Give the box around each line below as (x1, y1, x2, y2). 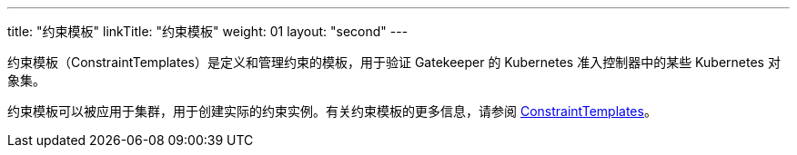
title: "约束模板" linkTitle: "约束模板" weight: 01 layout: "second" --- (7, 24, 409, 39)
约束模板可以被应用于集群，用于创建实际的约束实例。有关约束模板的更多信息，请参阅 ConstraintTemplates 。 (7, 103, 657, 119)
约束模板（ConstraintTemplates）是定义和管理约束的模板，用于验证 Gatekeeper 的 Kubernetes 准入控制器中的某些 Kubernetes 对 (7, 54, 781, 70)
